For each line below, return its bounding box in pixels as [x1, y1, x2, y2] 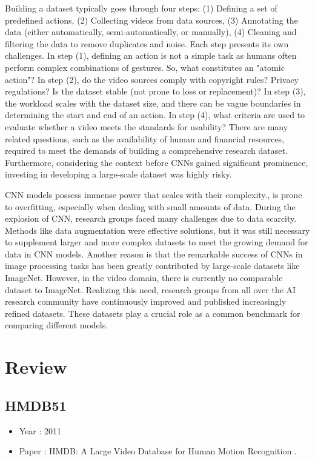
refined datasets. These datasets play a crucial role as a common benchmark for [5, 307, 300, 319]
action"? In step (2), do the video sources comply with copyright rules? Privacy [5, 73, 299, 85]
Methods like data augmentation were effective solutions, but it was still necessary [5, 224, 310, 236]
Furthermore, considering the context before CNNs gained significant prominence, [5, 156, 308, 168]
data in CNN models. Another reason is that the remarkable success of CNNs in [5, 247, 303, 260]
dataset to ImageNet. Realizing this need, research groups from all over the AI [5, 283, 296, 296]
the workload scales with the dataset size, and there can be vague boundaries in [5, 96, 301, 109]
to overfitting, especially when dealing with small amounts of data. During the [5, 200, 296, 213]
